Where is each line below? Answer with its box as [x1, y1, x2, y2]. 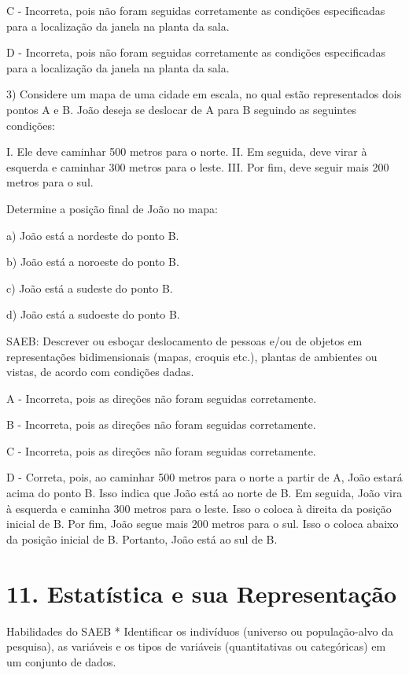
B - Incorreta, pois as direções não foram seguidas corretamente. [6, 416, 316, 433]
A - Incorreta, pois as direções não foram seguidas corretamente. [6, 389, 317, 406]
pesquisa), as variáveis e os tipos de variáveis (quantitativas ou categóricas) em [6, 638, 386, 655]
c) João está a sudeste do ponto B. [6, 279, 173, 296]
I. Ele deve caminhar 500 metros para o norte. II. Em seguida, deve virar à [6, 143, 367, 160]
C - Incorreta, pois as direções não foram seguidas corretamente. [6, 442, 316, 459]
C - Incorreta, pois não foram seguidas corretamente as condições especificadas [6, 2, 385, 18]
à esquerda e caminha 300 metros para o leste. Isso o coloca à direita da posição [6, 500, 392, 516]
